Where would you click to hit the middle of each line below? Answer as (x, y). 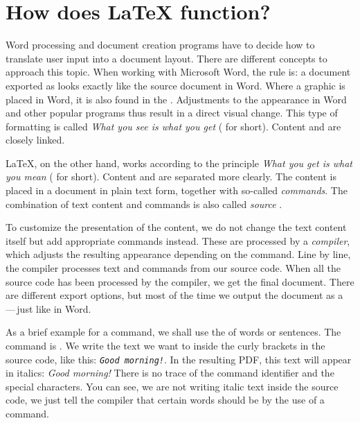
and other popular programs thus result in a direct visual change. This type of (172, 113)
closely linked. (35, 140)
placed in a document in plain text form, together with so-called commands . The (177, 190)
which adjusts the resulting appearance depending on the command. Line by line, (178, 254)
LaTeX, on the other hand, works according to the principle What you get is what (179, 163)
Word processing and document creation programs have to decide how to (160, 45)
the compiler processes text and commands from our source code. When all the (173, 268)
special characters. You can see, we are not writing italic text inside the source (172, 386)
